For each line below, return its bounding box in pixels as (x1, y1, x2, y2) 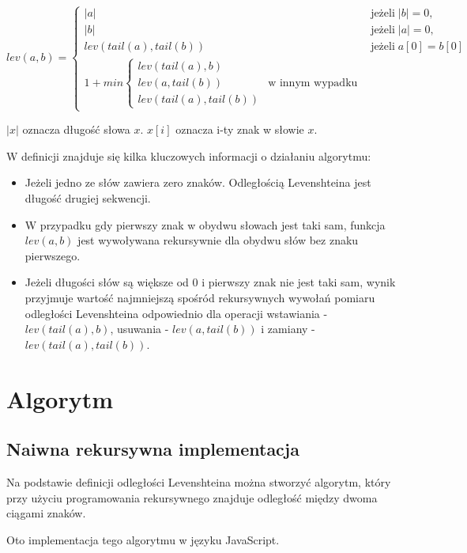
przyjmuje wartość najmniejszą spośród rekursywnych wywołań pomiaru (24, 289, 375, 305)
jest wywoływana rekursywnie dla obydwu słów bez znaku (77, 232, 359, 248)
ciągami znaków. (6, 505, 86, 521)
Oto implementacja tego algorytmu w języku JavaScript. (6, 531, 280, 547)
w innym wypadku (268, 77, 358, 89)
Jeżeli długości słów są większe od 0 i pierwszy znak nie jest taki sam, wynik (24, 274, 396, 290)
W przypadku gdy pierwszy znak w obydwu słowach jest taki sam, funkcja (24, 216, 386, 233)
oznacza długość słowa (22, 121, 130, 138)
